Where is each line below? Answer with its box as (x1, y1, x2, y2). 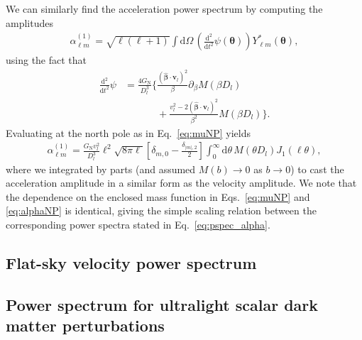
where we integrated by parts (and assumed (6, 161, 196, 176)
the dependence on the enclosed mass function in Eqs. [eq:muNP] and (6, 189, 310, 204)
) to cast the (290, 161, 344, 176)
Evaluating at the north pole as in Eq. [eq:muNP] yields (6, 125, 251, 140)
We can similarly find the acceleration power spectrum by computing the (6, 1, 323, 16)
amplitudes (6, 15, 53, 30)
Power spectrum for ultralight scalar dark (6, 293, 319, 315)
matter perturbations (6, 314, 165, 336)
